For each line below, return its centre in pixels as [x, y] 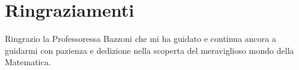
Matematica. [28, 62]
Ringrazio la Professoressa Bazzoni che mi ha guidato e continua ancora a [140, 39]
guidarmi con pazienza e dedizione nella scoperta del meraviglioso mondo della [149, 50]
